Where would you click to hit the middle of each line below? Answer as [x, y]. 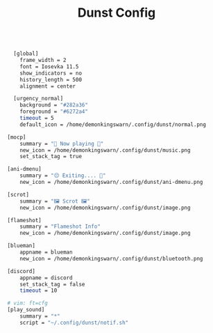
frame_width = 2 [43, 61]
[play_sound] [26, 310]
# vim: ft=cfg [28, 303]
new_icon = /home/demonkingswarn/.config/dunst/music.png [105, 150]
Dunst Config [117, 13]
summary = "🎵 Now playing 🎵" [62, 144]
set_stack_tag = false [52, 284]
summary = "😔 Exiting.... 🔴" [63, 176]
